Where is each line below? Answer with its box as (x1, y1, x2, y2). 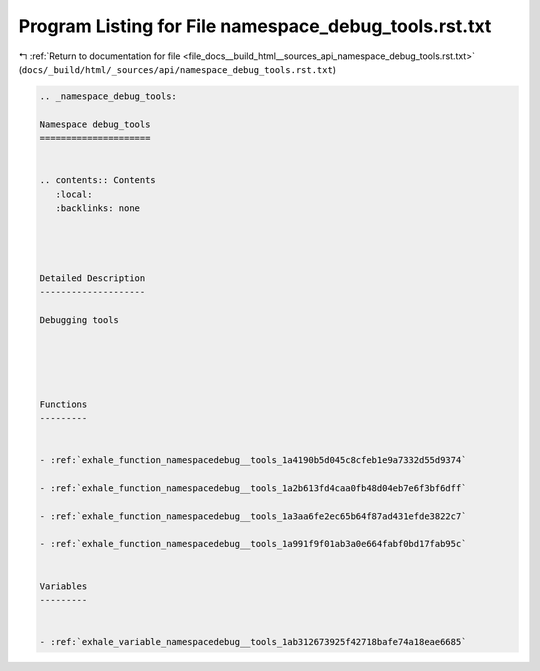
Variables (39, 580, 88, 592)
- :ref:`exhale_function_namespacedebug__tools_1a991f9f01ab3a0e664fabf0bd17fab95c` (39, 538, 467, 550)
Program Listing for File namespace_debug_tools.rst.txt (18, 15, 492, 37)
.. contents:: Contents (39, 175, 157, 186)
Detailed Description (39, 273, 146, 284)
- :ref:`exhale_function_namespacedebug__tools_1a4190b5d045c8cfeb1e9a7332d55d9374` (39, 455, 467, 466)
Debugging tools (39, 315, 120, 326)
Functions (39, 398, 88, 410)
